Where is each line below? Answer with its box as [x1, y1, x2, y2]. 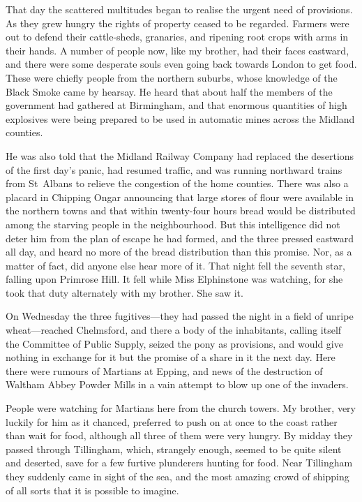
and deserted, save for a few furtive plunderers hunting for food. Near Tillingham [6, 455, 353, 470]
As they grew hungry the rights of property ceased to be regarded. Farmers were [6, 15, 349, 30]
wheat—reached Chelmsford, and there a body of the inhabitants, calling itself [6, 323, 342, 337]
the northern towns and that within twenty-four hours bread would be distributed [6, 203, 356, 218]
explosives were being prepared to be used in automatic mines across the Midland [6, 111, 355, 126]
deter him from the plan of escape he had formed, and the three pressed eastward [6, 230, 354, 245]
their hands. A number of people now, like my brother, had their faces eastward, [6, 43, 349, 57]
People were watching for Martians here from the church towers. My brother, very [6, 401, 356, 415]
